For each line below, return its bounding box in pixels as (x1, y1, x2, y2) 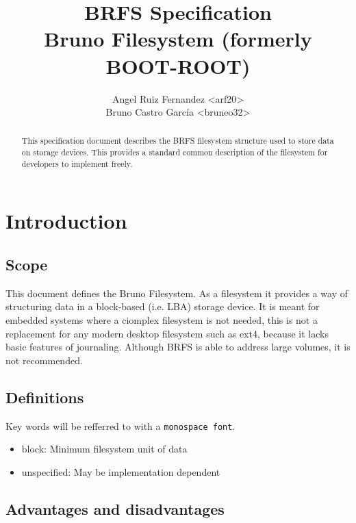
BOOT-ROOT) (105, 51, 251, 79)
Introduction (5, 207, 127, 235)
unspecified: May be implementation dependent (21, 464, 220, 479)
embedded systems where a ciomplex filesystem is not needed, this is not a (5, 313, 318, 327)
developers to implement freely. (21, 157, 133, 169)
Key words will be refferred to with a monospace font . (5, 418, 236, 433)
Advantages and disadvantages (5, 498, 225, 519)
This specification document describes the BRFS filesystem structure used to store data (21, 135, 334, 146)
